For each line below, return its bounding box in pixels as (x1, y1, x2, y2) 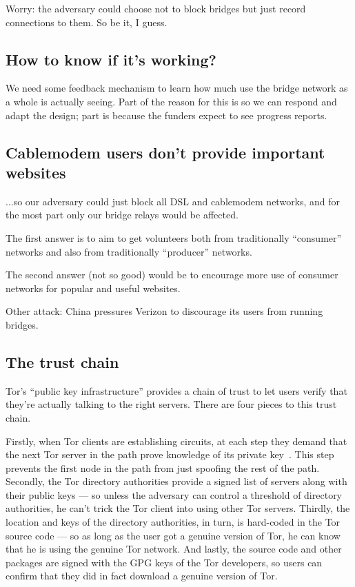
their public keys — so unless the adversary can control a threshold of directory (6, 487, 343, 502)
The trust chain (6, 351, 119, 372)
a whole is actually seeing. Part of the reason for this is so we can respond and (6, 94, 337, 108)
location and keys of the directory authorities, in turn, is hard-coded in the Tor (6, 515, 341, 529)
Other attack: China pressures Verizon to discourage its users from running (6, 304, 323, 318)
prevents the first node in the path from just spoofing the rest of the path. (6, 460, 320, 475)
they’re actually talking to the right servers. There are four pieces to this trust (6, 397, 337, 411)
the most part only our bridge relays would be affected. (6, 207, 239, 222)
